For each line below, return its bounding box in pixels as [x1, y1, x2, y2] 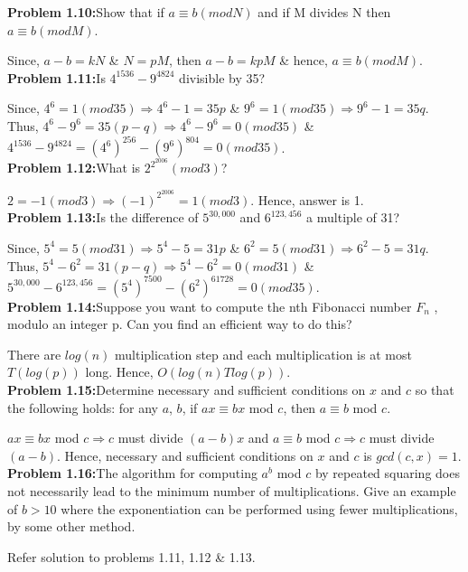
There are [7, 344, 61, 363]
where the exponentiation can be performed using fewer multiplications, [61, 499, 458, 518]
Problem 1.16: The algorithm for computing [7, 464, 257, 483]
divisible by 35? [179, 68, 266, 87]
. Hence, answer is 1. [250, 190, 364, 209]
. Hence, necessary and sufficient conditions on [57, 445, 314, 464]
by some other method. [7, 517, 136, 536]
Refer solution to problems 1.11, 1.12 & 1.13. [7, 547, 256, 566]
